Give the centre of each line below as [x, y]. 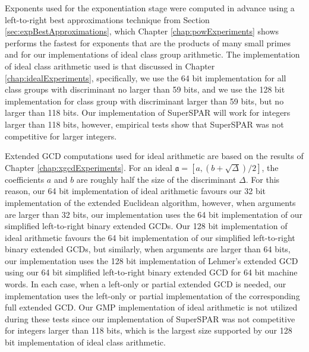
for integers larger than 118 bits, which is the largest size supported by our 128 [149, 330]
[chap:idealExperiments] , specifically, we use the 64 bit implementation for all [146, 77]
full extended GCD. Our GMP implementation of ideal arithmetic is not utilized [151, 307]
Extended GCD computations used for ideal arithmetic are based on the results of [154, 156]
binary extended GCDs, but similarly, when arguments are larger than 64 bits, [148, 249]
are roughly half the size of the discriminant [156, 179]
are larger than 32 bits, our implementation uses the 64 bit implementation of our [154, 214]
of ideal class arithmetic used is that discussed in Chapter [110, 66]
